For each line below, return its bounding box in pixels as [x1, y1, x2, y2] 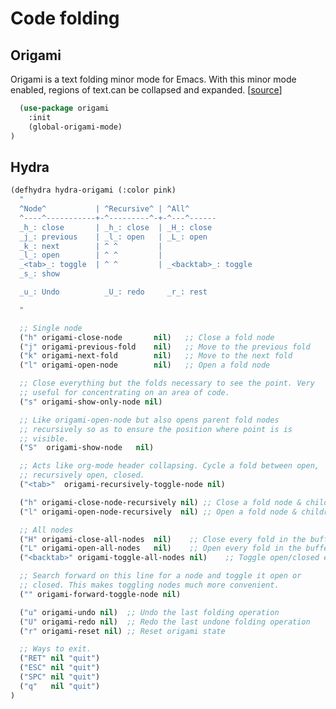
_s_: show [19, 269, 60, 279]
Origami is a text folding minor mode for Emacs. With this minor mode [10, 73, 297, 85]
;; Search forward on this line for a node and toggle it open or [19, 571, 302, 581]
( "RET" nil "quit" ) [19, 653, 101, 664]
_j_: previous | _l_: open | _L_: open [19, 232, 208, 242]
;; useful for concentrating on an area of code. [19, 388, 230, 398]
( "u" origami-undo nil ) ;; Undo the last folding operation [19, 607, 280, 617]
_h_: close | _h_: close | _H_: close [19, 222, 213, 232]
